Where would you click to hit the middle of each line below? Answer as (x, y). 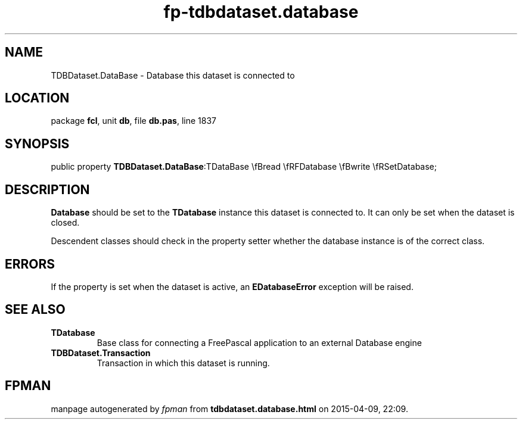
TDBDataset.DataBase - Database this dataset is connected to (173, 75)
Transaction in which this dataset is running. (183, 363)
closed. (65, 223)
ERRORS (30, 264)
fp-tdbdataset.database (261, 12)
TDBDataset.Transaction (101, 353)
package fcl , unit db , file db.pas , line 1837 (133, 121)
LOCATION (37, 98)
